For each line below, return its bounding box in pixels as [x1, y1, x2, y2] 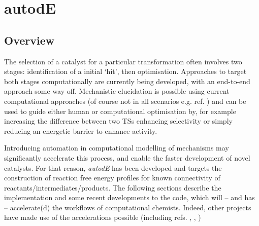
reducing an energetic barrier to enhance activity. [4, 125, 157, 136]
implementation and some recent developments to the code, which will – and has [4, 192, 255, 203]
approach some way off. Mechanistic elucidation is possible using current [4, 86, 230, 96]
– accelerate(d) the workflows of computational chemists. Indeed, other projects [4, 202, 251, 212]
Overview [4, 32, 55, 48]
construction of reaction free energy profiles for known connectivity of [4, 172, 220, 183]
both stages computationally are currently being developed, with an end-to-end [4, 76, 250, 86]
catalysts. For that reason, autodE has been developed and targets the [4, 162, 222, 173]
